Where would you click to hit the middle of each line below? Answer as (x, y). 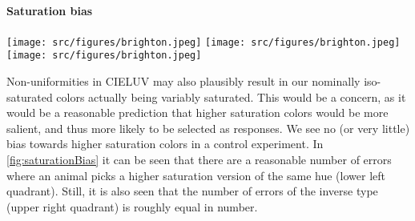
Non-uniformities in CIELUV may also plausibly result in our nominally (183, 81)
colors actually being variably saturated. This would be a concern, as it (231, 96)
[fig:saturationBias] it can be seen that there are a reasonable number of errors (199, 160)
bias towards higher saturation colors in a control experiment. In (165, 144)
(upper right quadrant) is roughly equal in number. (132, 206)
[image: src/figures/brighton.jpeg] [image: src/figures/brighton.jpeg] (203, 42)
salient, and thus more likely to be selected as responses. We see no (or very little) (208, 128)
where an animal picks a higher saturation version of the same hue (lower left (196, 175)
